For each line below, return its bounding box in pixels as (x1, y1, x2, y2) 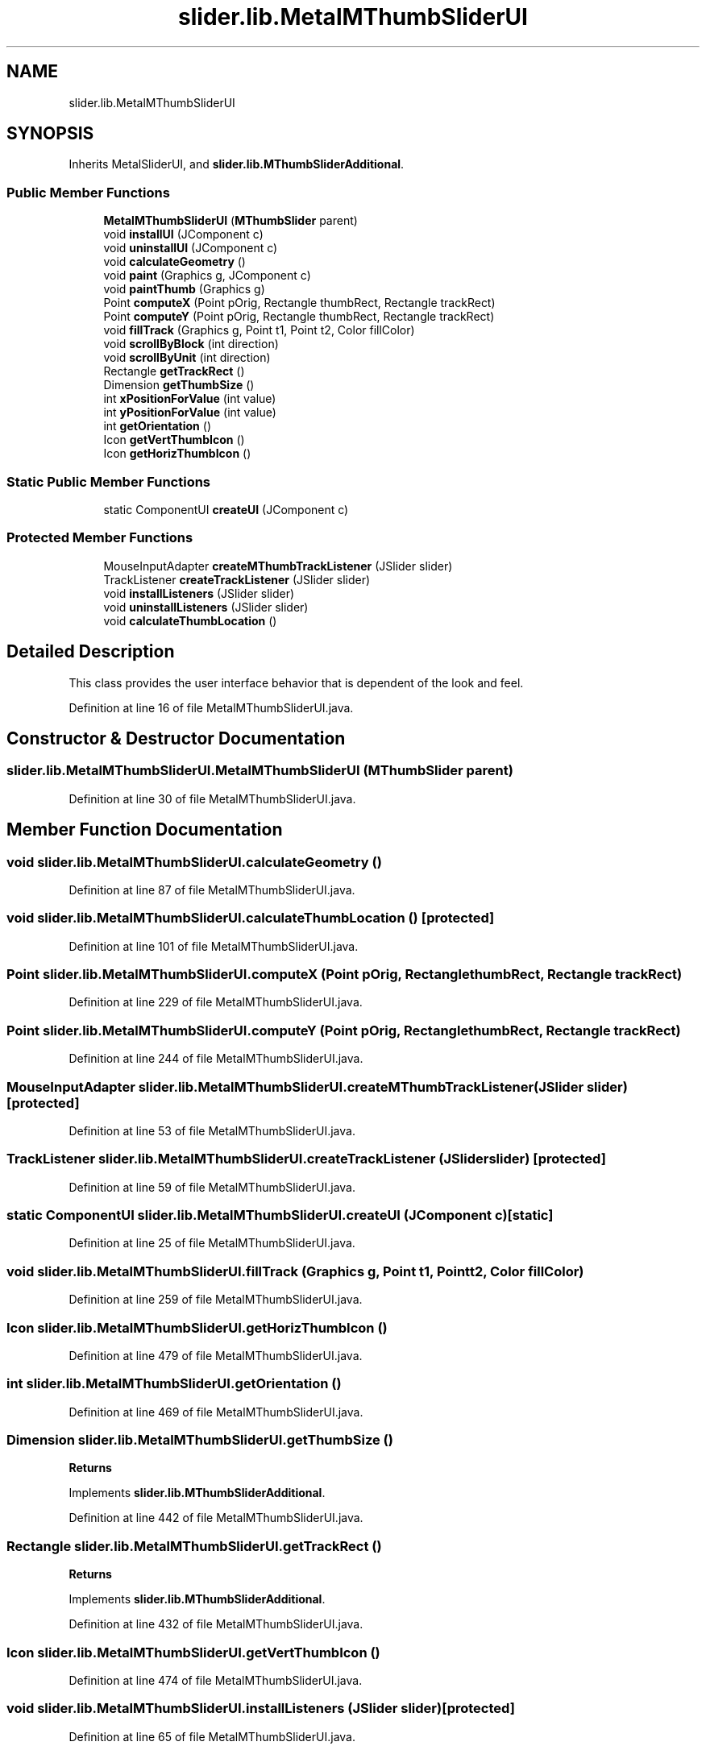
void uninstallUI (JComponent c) (103, 241, 278, 255)
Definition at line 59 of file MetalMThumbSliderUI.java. (69, 1180, 356, 1194)
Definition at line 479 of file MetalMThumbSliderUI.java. (69, 1348, 363, 1362)
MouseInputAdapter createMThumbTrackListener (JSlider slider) (103, 558, 453, 573)
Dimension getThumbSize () (103, 378, 255, 392)
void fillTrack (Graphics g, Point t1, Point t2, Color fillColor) (103, 323, 415, 338)
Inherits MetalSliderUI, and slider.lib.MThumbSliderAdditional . (69, 157, 405, 172)
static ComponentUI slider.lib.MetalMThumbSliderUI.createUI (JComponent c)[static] (6, 1207, 554, 1224)
